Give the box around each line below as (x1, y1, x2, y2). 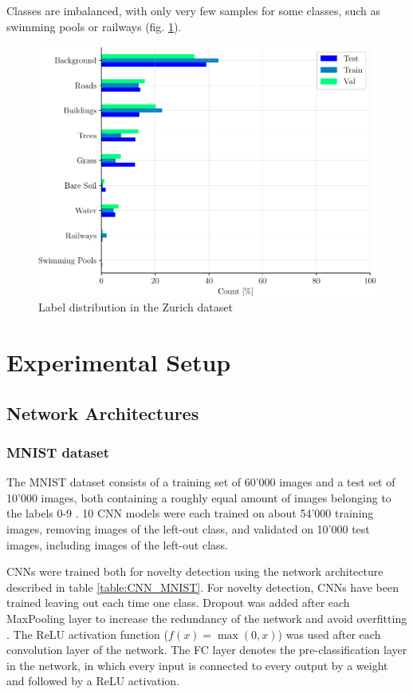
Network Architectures (6, 400, 199, 425)
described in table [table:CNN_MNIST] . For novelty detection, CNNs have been (6, 578, 399, 595)
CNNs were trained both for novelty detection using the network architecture (6, 563, 383, 580)
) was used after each (277, 625, 381, 642)
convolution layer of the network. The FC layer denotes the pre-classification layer (6, 641, 407, 658)
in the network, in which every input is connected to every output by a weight (6, 656, 388, 673)
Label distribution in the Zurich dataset (38, 299, 233, 315)
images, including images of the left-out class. (6, 536, 228, 553)
